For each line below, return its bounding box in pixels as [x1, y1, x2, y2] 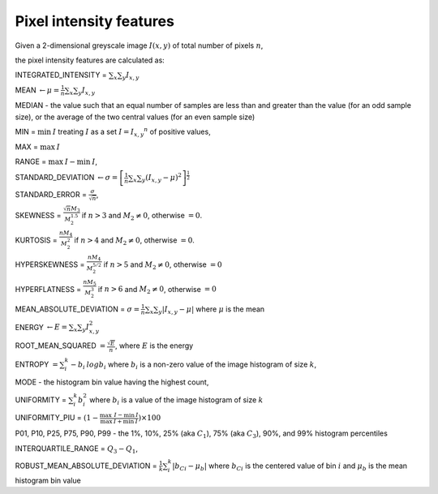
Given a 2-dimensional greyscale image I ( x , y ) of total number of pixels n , [15, 41, 264, 50]
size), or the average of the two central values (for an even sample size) [15, 112, 255, 122]
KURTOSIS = [15, 235, 58, 245]
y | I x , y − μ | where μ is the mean [158, 304, 265, 316]
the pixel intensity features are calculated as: [15, 55, 165, 65]
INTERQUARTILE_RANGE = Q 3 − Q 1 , [15, 443, 138, 455]
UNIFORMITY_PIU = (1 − [15, 413, 99, 423]
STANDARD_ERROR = [15, 190, 88, 200]
